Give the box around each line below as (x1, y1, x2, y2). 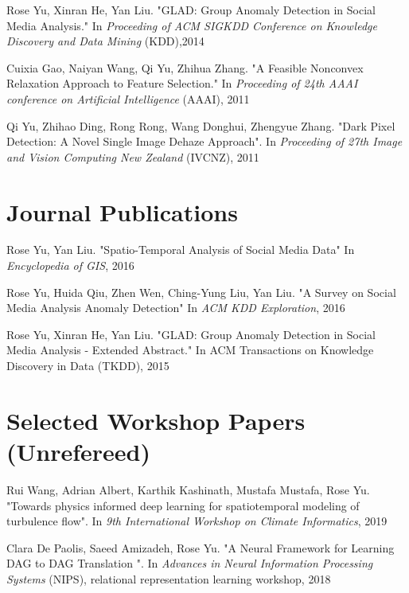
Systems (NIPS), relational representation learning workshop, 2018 (6, 570, 331, 587)
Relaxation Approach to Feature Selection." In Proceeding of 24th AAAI (6, 75, 358, 92)
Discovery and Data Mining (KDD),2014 (6, 33, 204, 49)
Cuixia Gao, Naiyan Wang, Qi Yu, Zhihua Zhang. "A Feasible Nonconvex (6, 59, 364, 76)
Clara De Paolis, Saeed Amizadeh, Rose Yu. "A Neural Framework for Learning (6, 539, 395, 556)
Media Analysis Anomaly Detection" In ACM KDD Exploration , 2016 (6, 299, 345, 316)
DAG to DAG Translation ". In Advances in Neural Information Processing (6, 555, 373, 572)
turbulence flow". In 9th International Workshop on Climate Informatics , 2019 (6, 513, 388, 529)
